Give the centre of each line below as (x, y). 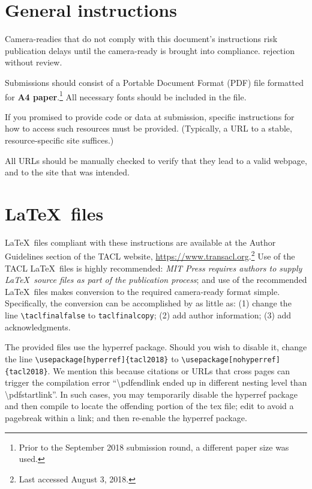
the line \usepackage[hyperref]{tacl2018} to (92, 358)
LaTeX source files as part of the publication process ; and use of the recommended (156, 280)
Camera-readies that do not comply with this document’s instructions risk (141, 39)
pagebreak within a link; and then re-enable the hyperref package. (126, 418)
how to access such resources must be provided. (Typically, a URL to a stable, (148, 128)
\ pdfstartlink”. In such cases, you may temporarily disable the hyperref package (151, 394)
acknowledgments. (38, 327)
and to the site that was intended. (67, 172)
